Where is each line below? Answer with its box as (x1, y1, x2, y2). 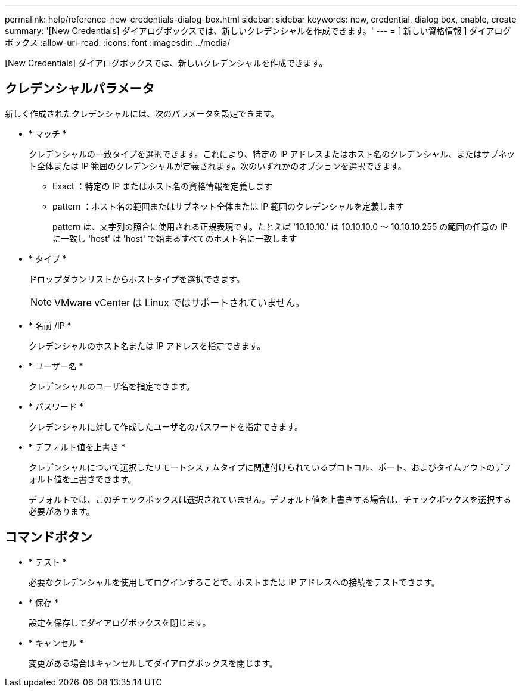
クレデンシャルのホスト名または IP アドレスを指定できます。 (29, 340, 266, 351)
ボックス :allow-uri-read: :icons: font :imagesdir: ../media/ (5, 38, 231, 48)
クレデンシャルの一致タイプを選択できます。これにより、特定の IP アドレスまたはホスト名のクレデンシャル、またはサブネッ (29, 148, 515, 159)
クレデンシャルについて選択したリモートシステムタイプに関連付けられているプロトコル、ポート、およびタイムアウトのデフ (29, 462, 512, 472)
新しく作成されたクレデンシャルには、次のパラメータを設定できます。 (5, 108, 279, 119)
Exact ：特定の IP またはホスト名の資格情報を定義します (52, 180, 273, 191)
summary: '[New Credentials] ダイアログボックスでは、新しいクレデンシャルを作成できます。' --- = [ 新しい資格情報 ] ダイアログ (5, 26, 511, 36)
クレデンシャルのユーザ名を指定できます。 (29, 381, 195, 391)
